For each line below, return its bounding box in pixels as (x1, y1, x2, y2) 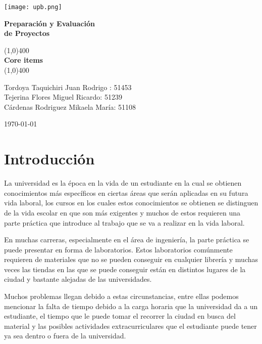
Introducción (4, 148, 95, 169)
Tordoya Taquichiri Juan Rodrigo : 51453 (4, 81, 132, 92)
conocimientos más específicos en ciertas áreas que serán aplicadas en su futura (4, 187, 248, 198)
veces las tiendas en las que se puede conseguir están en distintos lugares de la (4, 264, 246, 274)
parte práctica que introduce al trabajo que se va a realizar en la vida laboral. (4, 217, 245, 228)
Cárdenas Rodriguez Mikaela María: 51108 (4, 101, 136, 112)
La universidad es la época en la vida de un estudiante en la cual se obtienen (4, 178, 242, 188)
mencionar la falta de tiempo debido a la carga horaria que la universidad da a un (4, 300, 258, 311)
